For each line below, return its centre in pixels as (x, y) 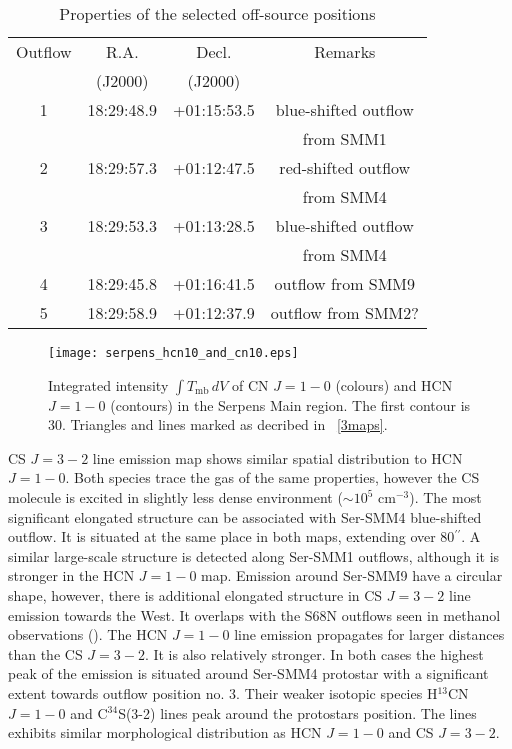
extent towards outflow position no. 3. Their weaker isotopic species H (223, 692)
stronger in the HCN (71, 575)
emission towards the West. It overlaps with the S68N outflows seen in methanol (254, 614)
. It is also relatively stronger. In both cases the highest (314, 653)
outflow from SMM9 (345, 283)
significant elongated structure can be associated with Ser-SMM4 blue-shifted (245, 516)
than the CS (45, 653)
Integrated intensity (108, 384)
